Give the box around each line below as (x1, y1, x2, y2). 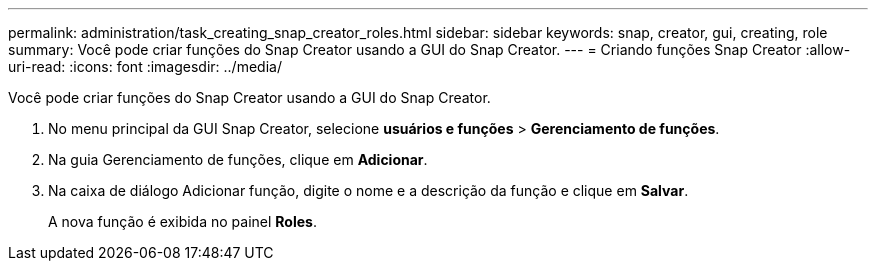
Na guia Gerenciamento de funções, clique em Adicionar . (48, 151, 428, 168)
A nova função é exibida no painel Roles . (48, 213, 317, 230)
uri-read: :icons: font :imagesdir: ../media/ (8, 58, 282, 75)
